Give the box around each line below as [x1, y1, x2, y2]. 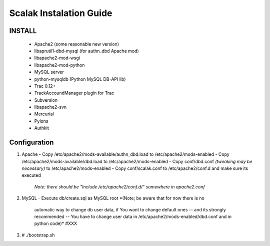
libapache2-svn [34, 104, 67, 110]
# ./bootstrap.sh [21, 232, 55, 238]
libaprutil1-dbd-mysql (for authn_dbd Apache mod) [34, 48, 139, 54]
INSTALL [9, 27, 37, 35]
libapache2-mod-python [34, 62, 85, 68]
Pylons [34, 118, 48, 124]
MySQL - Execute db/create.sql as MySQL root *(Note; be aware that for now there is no [21, 195, 204, 201]
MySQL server [34, 69, 64, 75]
